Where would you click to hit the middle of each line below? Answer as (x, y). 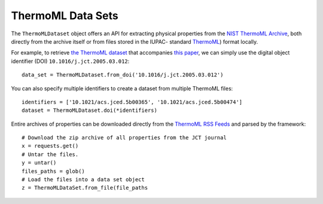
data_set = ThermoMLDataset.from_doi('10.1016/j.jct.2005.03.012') (123, 75)
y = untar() (39, 163)
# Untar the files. (50, 154)
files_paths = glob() (53, 171)
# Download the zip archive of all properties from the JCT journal (124, 138)
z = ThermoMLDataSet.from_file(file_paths (85, 188)
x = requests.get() (50, 146)
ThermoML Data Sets (65, 16)
